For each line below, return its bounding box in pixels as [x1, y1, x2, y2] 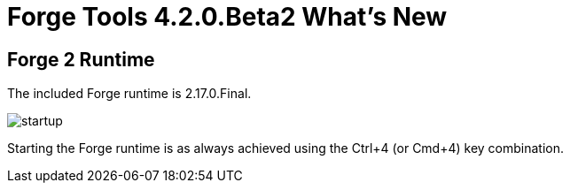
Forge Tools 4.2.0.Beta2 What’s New [7, 2, 448, 32]
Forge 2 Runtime [7, 48, 155, 71]
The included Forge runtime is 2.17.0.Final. [7, 86, 252, 102]
